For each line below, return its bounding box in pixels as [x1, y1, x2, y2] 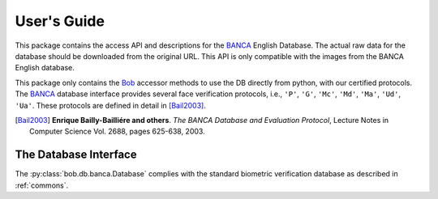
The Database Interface [15, 148, 137, 162]
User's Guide [15, 12, 105, 30]
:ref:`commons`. [15, 180, 69, 190]
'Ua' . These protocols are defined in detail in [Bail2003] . [15, 100, 206, 110]
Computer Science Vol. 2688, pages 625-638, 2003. [29, 126, 206, 137]
